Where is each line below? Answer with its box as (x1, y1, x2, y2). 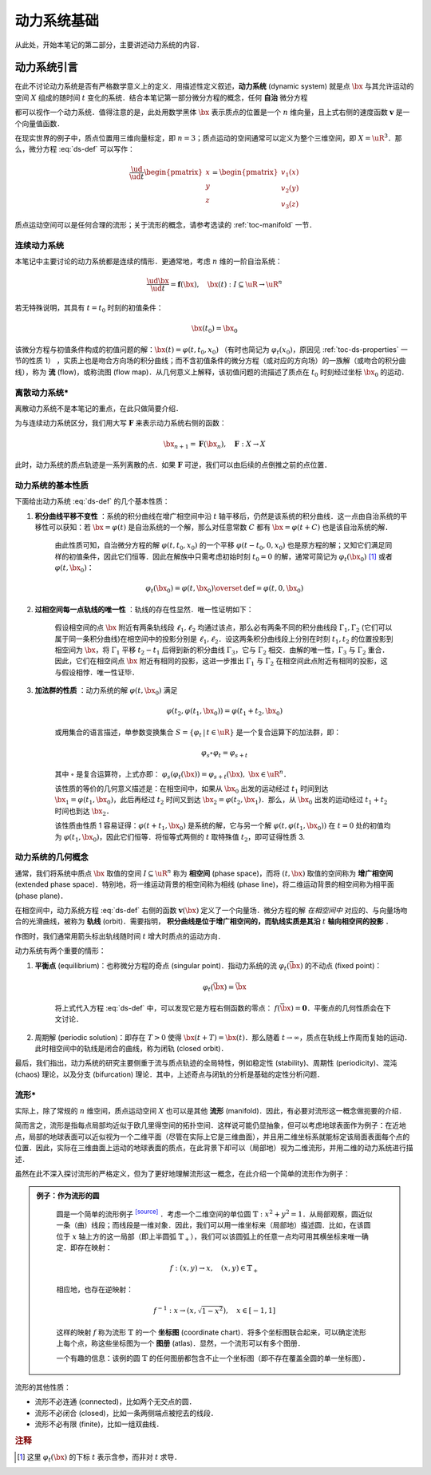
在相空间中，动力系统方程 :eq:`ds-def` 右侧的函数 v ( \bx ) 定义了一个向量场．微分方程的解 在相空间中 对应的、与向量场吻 (14, 905, 408, 915)
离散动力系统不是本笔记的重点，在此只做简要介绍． (14, 403, 183, 413)
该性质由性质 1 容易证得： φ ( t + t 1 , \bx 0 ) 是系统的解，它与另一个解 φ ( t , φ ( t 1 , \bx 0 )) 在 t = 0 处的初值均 (54, 821, 391, 832)
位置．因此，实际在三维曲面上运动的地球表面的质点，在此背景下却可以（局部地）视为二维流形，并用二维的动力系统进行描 (14, 1143, 413, 1153)
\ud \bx (146, 276, 169, 286)
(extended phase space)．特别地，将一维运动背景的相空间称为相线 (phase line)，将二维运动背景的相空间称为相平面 (14, 880, 394, 889)
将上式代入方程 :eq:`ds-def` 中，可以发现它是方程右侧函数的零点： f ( (54, 1002, 281, 1013)
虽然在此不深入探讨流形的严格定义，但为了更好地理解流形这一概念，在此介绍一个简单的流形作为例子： (14, 1169, 350, 1178)
